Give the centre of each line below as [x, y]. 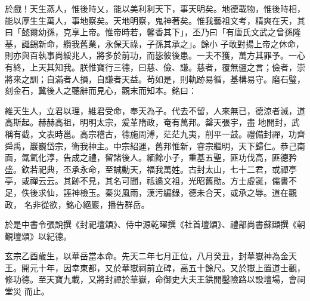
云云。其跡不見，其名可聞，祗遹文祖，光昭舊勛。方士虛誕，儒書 [163, 181]
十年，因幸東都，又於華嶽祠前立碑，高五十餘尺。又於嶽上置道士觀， [171, 267]
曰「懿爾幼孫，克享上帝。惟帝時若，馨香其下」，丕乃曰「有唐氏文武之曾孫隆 [153, 32]
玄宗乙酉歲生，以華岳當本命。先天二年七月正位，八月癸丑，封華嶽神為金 [147, 256]
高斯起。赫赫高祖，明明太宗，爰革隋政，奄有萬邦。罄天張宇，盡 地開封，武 [152, 122]
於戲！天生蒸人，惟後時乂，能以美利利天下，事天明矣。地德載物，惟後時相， [155, 8]
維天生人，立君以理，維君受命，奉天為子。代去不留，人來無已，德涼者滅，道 [155, 110]
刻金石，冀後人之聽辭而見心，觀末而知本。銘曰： [101, 90]
